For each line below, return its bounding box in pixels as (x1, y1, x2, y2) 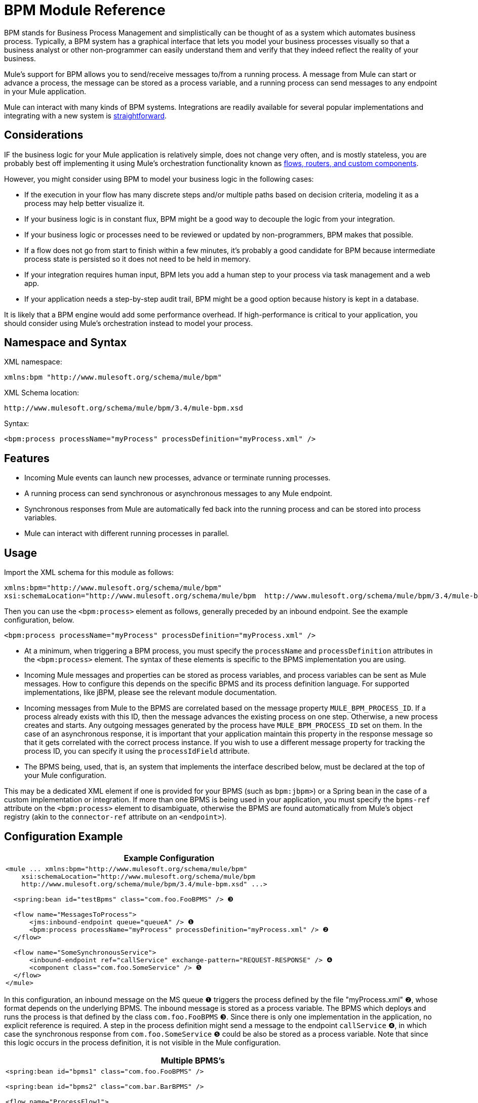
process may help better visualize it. (24, 198, 145, 208)
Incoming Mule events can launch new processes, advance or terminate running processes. (24, 473, 331, 482)
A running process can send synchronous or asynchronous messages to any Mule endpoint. (24, 489, 333, 498)
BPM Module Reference (4, 2, 166, 19)
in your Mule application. (4, 87, 86, 96)
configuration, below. (4, 616, 74, 625)
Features (4, 452, 50, 465)
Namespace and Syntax (4, 336, 127, 349)
